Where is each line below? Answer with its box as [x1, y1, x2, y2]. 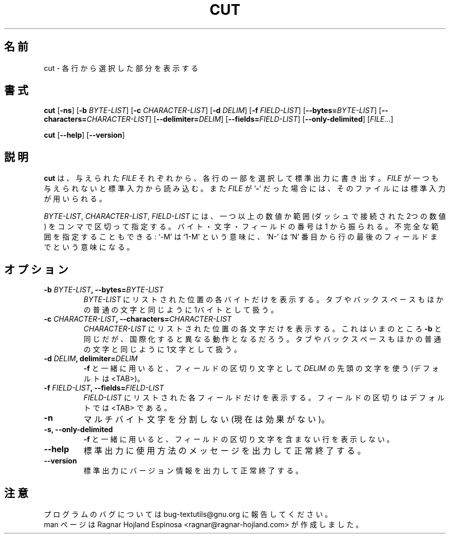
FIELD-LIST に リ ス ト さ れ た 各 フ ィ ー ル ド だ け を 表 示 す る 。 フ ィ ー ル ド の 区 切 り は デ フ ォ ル [83, 393, 445, 402]
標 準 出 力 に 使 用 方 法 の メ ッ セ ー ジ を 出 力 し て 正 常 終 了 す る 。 [83, 446, 366, 456]
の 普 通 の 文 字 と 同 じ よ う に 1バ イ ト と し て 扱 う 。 [83, 305, 278, 314]
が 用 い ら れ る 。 [44, 194, 107, 203]
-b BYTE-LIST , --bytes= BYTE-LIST [44, 285, 164, 294]
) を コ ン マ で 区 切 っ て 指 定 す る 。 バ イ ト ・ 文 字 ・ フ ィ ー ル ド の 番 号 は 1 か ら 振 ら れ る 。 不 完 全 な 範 [44, 222, 439, 231]
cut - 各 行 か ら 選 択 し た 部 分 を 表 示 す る [44, 63, 198, 72]
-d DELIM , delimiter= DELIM [44, 354, 138, 363]
